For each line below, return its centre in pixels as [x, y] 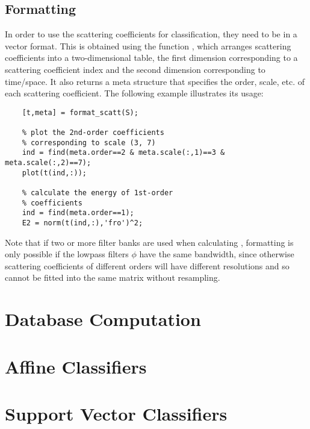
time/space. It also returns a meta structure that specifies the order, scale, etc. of [155, 81]
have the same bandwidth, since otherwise [217, 254]
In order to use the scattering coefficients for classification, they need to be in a [151, 34]
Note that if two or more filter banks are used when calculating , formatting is [149, 242]
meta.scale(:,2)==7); [48, 163]
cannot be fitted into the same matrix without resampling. [113, 277]
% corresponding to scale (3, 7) [89, 142]
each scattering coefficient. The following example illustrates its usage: [134, 93]
